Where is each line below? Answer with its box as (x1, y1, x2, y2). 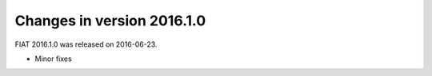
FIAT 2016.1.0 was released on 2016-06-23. (14, 40, 158, 49)
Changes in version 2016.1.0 (14, 12, 206, 29)
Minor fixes (34, 54, 72, 63)
